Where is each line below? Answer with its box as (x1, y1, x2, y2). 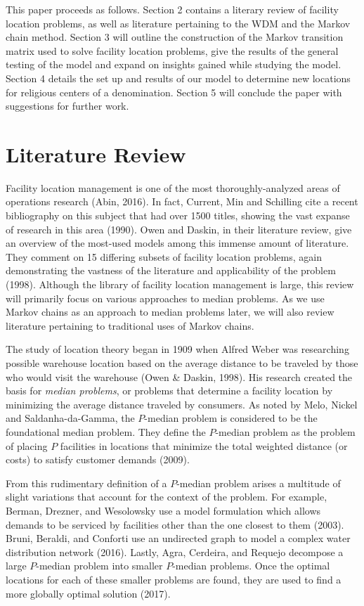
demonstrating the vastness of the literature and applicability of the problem (6, 263, 336, 278)
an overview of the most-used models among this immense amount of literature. (6, 236, 349, 250)
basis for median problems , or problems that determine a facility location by (6, 383, 333, 398)
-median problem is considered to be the (144, 411, 318, 425)
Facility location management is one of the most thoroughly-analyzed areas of (6, 180, 340, 195)
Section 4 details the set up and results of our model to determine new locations (6, 70, 351, 85)
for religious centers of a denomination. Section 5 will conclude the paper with (6, 84, 342, 99)
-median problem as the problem (215, 424, 356, 439)
